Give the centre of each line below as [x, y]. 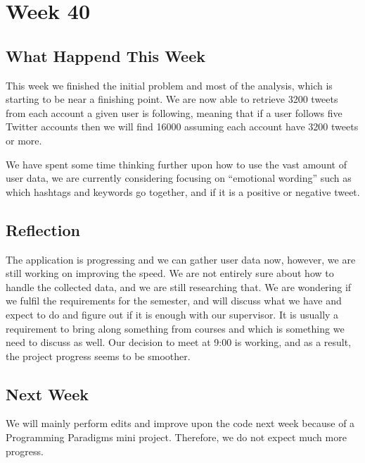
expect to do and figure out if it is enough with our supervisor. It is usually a [172, 314]
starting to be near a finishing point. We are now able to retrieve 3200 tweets [172, 99]
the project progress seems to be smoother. [98, 356]
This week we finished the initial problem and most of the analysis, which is [169, 85]
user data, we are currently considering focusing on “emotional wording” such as [179, 178]
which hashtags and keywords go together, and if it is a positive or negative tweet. [183, 191]
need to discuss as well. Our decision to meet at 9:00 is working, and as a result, [179, 342]
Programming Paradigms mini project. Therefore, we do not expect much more [176, 437]
